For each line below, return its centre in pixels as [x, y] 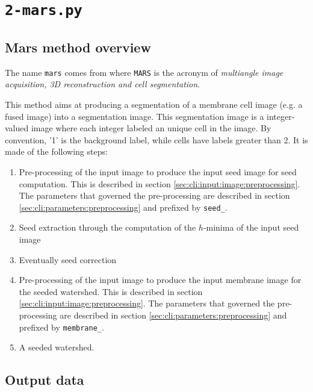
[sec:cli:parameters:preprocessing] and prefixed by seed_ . [123, 207]
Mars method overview [78, 47]
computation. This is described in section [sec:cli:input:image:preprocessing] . [160, 183]
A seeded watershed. [57, 347]
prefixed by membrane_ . [61, 327]
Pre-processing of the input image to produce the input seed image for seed [158, 171]
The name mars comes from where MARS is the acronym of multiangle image [144, 72]
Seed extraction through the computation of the [107, 227]
